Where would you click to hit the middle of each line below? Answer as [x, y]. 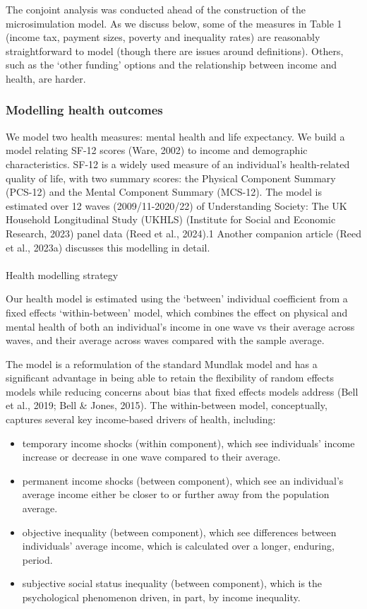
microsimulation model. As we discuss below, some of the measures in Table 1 [174, 23]
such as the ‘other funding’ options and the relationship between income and [172, 65]
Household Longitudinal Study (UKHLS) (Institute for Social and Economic [171, 219]
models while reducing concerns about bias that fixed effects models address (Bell [182, 391]
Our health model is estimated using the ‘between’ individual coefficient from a [177, 298]
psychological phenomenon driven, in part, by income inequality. [161, 597]
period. [37, 559]
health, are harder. [46, 78]
